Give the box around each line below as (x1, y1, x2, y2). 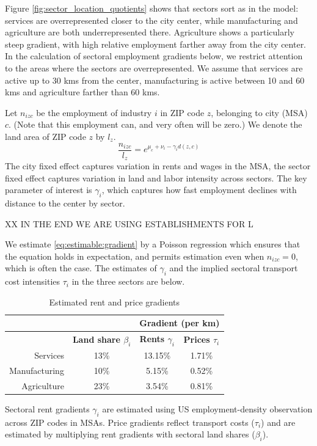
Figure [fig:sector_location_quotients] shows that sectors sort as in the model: (5, 2, 299, 14)
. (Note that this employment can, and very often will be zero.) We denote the (9, 118, 302, 131)
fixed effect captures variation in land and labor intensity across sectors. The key (5, 171, 307, 184)
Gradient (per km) (139, 316, 220, 329)
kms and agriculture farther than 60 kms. (5, 86, 160, 98)
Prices (183, 333, 210, 346)
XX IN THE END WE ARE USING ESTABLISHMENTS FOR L (5, 217, 253, 230)
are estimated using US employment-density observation (102, 403, 313, 415)
